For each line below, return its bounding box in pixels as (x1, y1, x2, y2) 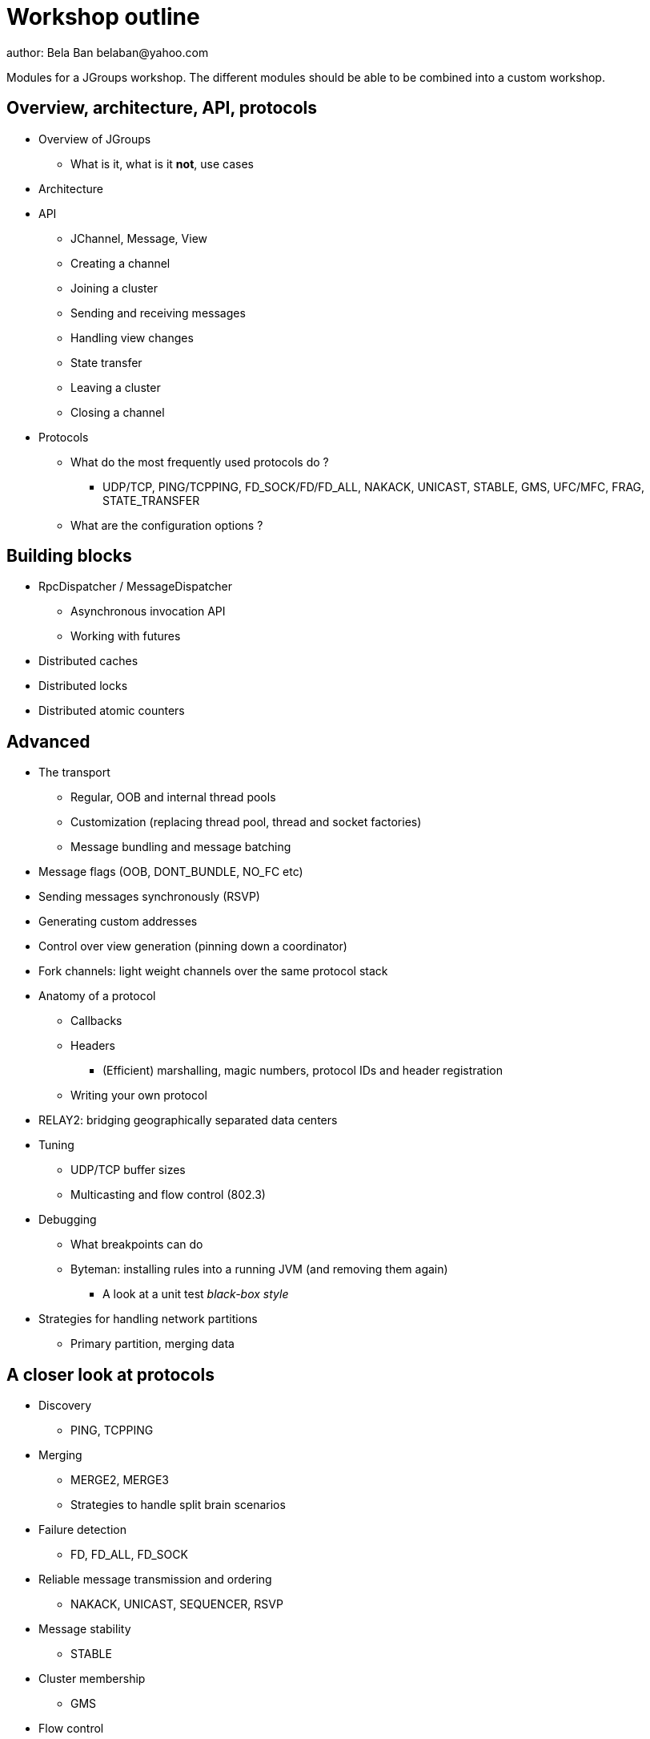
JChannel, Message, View (70, 231, 208, 245)
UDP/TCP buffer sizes (70, 1163, 186, 1177)
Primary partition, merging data (70, 1337, 235, 1351)
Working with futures (70, 629, 181, 644)
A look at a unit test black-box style (102, 1287, 289, 1301)
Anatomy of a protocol (38, 989, 156, 1003)
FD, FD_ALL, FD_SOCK (70, 1547, 188, 1562)
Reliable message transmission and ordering (38, 1572, 272, 1587)
